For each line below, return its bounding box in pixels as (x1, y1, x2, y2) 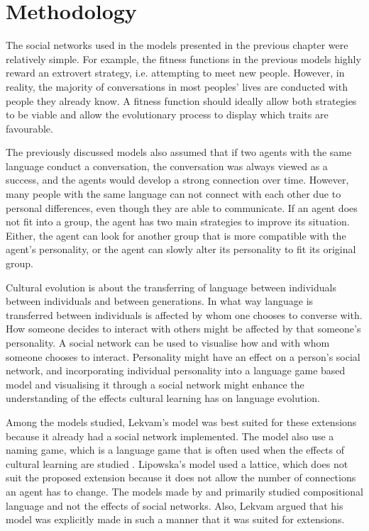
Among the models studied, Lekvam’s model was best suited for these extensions (6, 414, 357, 429)
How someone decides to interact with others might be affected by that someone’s (6, 321, 361, 336)
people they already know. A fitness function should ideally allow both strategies (6, 93, 357, 108)
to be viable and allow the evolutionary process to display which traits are (6, 107, 329, 122)
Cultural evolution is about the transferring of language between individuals (6, 279, 336, 294)
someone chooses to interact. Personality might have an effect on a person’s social (6, 349, 360, 364)
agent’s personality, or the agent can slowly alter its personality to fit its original (6, 242, 356, 257)
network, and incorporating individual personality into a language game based (6, 363, 346, 378)
